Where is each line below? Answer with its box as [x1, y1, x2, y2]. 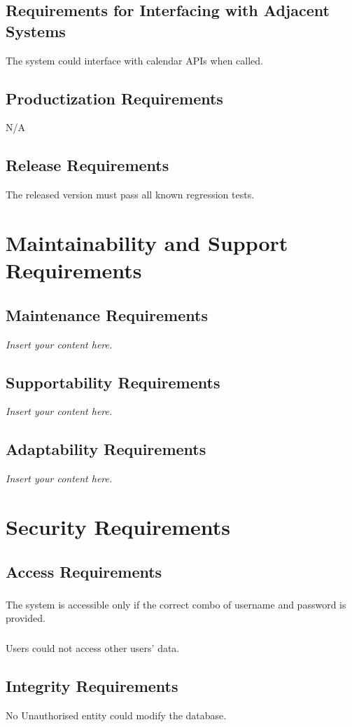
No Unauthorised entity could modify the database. [6, 707, 227, 722]
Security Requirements [6, 512, 230, 541]
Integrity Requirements [6, 674, 178, 696]
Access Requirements [6, 560, 162, 582]
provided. [6, 611, 45, 625]
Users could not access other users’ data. [6, 640, 180, 655]
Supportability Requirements [6, 371, 220, 393]
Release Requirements [6, 154, 169, 176]
